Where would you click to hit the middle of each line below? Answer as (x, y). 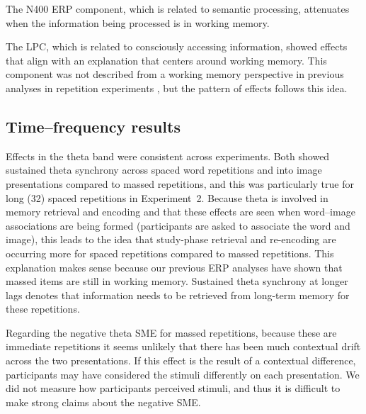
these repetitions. (43, 309)
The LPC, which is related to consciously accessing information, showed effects (177, 46)
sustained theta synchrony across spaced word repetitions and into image (164, 170)
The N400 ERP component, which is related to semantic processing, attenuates (178, 9)
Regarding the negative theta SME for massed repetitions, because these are (171, 332)
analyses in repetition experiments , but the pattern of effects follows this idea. (177, 88)
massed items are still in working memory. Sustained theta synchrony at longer (177, 281)
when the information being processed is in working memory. (138, 22)
